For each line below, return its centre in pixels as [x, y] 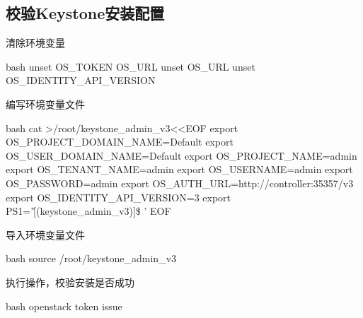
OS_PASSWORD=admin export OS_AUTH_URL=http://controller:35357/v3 [180, 183]
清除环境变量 [35, 43]
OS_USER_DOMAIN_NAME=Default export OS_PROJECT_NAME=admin [181, 155]
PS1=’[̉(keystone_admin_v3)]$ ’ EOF [88, 211]
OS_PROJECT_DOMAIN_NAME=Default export [120, 142]
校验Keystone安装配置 [85, 13]
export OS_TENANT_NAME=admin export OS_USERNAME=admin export [179, 169]
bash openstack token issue [64, 306]
